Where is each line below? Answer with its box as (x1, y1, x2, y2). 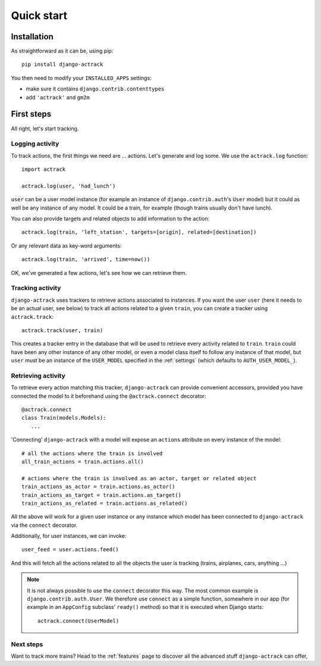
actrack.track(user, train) (21, 327, 103, 333)
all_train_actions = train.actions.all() (21, 458, 144, 465)
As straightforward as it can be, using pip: (11, 48, 114, 55)
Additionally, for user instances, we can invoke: (11, 533, 127, 540)
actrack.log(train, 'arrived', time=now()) (21, 256, 150, 263)
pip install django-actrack (21, 61, 103, 68)
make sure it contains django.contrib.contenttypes (26, 85, 165, 92)
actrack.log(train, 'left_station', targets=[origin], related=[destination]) (21, 229, 257, 236)
